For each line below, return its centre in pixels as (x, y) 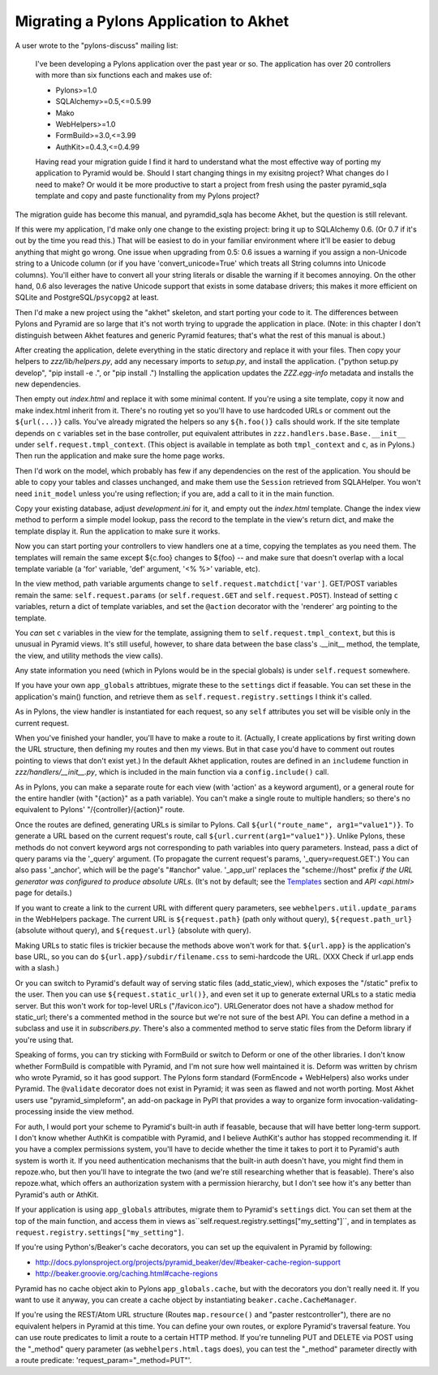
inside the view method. (94, 1112)
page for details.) (44, 893)
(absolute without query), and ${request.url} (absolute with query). (133, 931)
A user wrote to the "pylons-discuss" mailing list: (97, 45)
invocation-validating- (381, 1100)
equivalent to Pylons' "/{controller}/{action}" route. (100, 810)
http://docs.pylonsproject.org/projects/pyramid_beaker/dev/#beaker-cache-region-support (188, 1262)
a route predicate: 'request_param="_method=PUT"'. (103, 1360)
